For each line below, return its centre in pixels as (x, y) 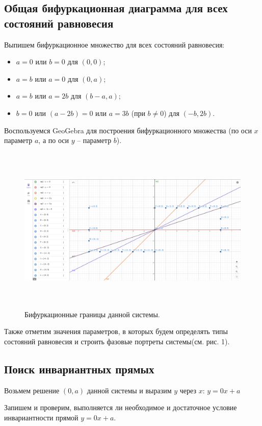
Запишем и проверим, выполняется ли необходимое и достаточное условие (121, 407)
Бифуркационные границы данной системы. (92, 314)
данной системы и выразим (129, 390)
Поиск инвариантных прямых (79, 369)
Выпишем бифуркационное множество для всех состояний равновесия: (114, 44)
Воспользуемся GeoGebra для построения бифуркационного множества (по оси (128, 130)
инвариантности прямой (41, 417)
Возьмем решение (32, 390)
